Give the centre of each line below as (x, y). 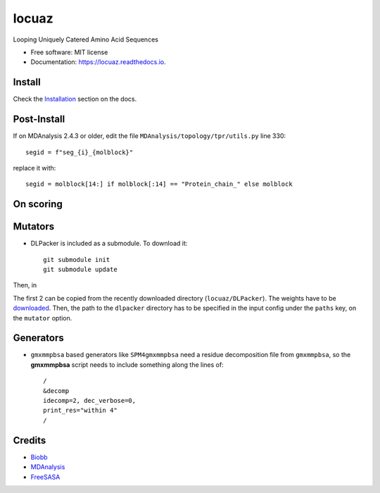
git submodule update (80, 270)
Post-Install (39, 119)
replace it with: (34, 168)
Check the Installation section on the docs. (75, 99)
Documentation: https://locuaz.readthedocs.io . (99, 62)
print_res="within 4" (80, 411)
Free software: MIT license (69, 52)
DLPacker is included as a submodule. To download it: (109, 244)
